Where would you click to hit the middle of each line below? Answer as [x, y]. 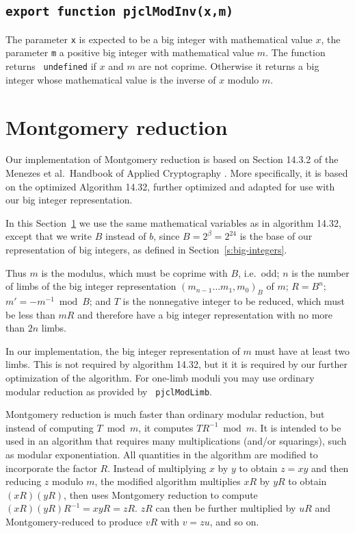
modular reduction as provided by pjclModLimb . [109, 391]
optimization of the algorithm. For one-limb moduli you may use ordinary [160, 377]
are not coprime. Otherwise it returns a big [229, 66]
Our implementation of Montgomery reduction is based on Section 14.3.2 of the [172, 159]
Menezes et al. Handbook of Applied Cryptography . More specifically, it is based [177, 173]
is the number [320, 272]
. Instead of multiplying [157, 468]
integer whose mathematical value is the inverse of [111, 79]
